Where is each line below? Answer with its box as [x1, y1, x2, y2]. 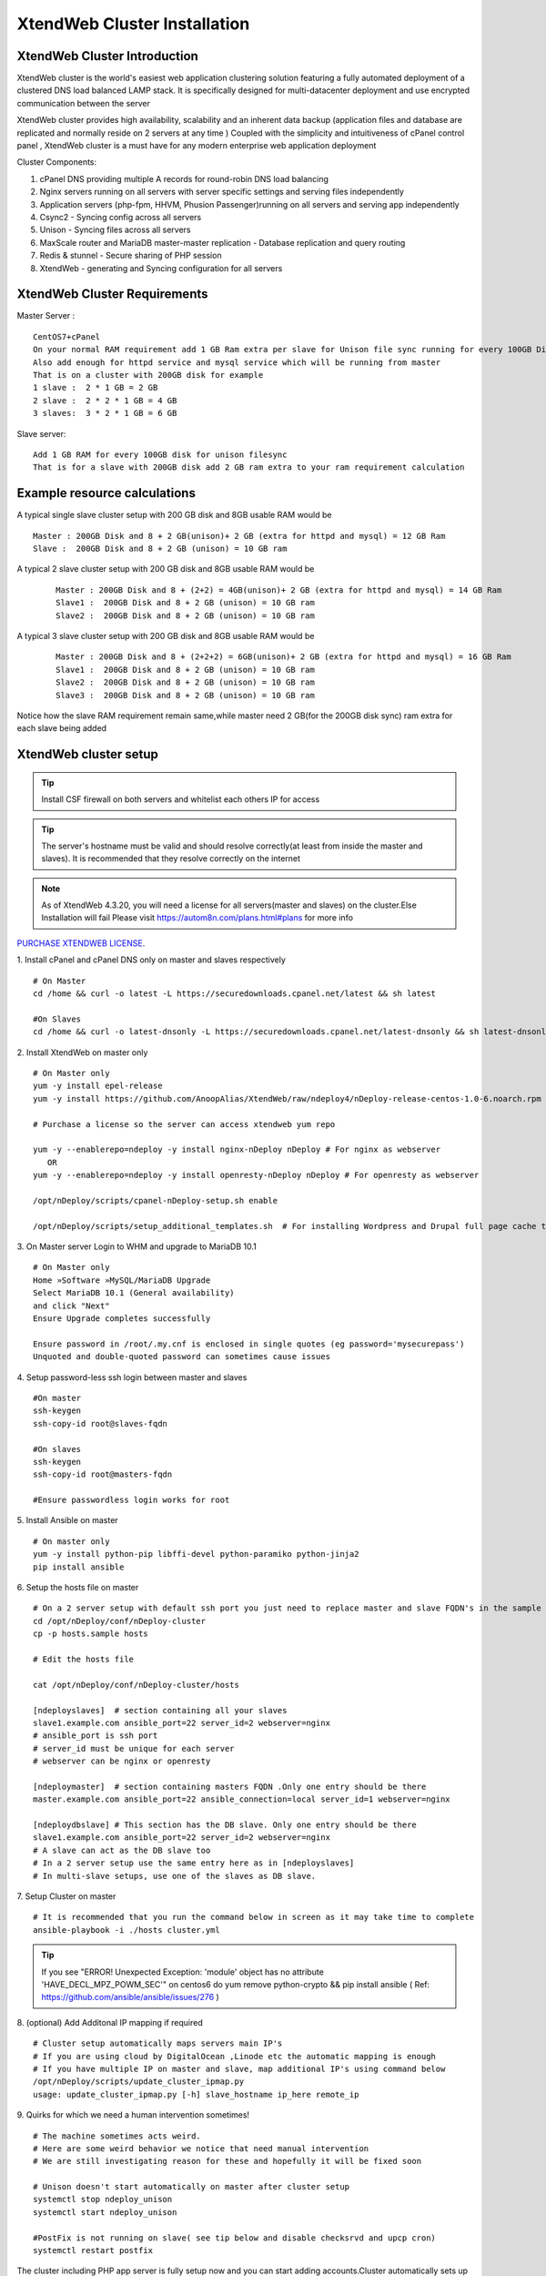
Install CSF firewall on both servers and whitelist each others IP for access [41, 794, 320, 805]
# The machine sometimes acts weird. [33, 2130, 202, 2141]
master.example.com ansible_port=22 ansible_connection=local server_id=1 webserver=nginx [33, 1794, 450, 1804]
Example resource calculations [16, 485, 196, 501]
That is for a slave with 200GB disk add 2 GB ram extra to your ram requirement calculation [33, 462, 465, 472]
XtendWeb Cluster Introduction [16, 48, 199, 64]
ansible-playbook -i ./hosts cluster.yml [33, 1925, 220, 1935]
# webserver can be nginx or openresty [33, 1756, 211, 1766]
